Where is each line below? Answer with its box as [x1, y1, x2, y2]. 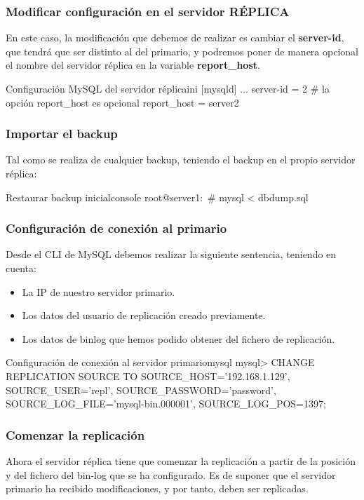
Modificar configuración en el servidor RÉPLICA [6, 2, 290, 20]
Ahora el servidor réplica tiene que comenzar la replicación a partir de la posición [6, 453, 356, 468]
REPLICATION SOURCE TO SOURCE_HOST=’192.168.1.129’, [6, 368, 290, 383]
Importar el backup [6, 125, 118, 142]
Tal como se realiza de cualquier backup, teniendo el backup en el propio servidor [6, 152, 356, 167]
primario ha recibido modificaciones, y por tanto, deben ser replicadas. [6, 481, 309, 496]
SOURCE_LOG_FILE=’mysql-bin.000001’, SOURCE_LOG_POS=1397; [6, 396, 326, 411]
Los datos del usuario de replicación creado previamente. [22, 308, 266, 323]
